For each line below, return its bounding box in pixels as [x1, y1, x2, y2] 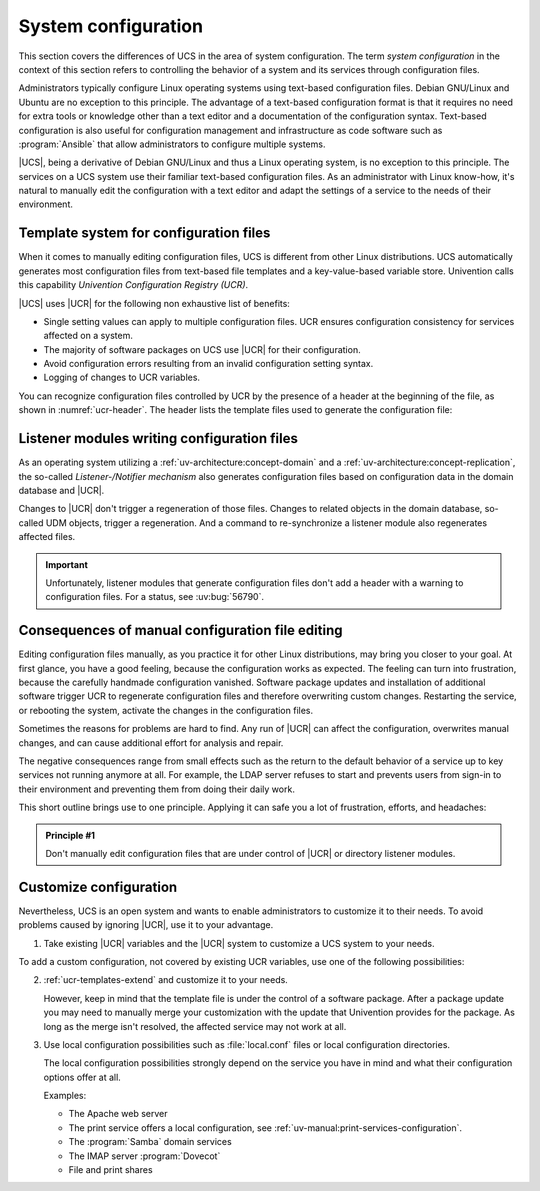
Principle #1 [45, 829, 95, 841]
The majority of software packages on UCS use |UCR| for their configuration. [43, 343, 361, 355]
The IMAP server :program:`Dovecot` [68, 1150, 221, 1162]
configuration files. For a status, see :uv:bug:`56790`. [45, 591, 265, 603]
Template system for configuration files [18, 225, 271, 242]
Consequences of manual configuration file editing [18, 622, 344, 639]
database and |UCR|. [18, 484, 105, 496]
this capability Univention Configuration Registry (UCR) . [18, 279, 249, 291]
